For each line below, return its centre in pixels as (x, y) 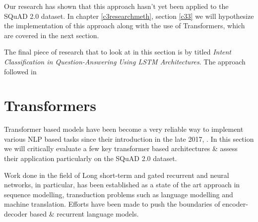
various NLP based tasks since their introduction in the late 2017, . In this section (129, 139)
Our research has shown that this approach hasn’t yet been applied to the (116, 6)
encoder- (235, 204)
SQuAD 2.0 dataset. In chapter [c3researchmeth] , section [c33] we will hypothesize (129, 16)
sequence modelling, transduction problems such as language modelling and (119, 194)
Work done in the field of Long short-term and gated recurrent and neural (117, 175)
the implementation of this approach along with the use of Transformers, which (125, 26)
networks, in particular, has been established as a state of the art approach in (122, 185)
